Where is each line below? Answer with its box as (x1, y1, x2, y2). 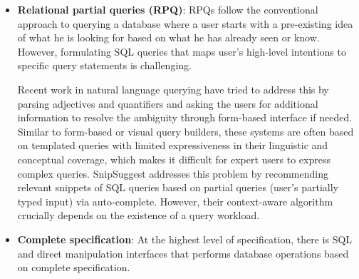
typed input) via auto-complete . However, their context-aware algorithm (17, 193, 333, 208)
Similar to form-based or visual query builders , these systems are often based (17, 123, 354, 138)
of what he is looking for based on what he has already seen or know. (17, 30, 320, 45)
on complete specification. (17, 260, 130, 275)
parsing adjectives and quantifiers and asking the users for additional (17, 96, 318, 111)
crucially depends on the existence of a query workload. (17, 208, 260, 223)
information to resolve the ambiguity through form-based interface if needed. (17, 110, 353, 125)
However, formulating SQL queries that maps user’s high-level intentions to (17, 44, 346, 59)
